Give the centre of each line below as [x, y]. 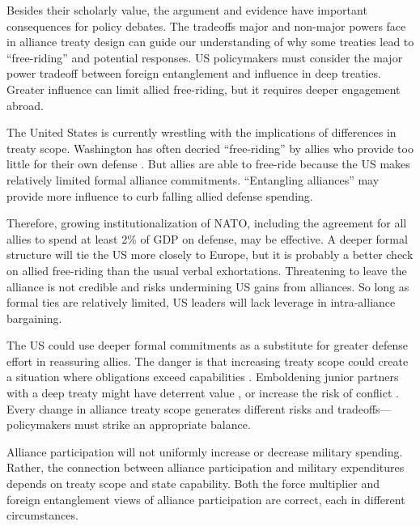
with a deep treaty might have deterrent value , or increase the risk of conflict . [203, 393]
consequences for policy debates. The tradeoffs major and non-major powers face [206, 25]
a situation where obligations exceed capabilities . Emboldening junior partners [203, 377]
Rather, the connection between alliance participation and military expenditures [206, 467]
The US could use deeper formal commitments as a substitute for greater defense [208, 345]
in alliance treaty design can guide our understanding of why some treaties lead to [210, 42]
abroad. [25, 105]
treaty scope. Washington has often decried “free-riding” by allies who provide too [210, 148]
